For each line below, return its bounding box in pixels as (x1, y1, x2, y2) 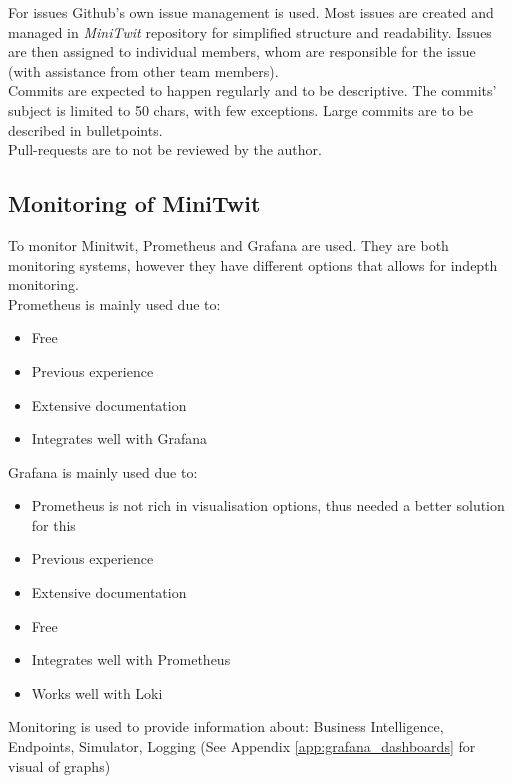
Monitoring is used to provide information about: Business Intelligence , (8, 716, 444, 737)
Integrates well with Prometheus (31, 649, 231, 670)
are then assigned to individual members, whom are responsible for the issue (8, 41, 476, 62)
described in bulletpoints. (8, 119, 163, 140)
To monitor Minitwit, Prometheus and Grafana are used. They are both (8, 234, 449, 255)
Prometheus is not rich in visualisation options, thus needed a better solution (31, 495, 505, 516)
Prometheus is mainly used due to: (8, 293, 221, 314)
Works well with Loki (31, 682, 163, 703)
